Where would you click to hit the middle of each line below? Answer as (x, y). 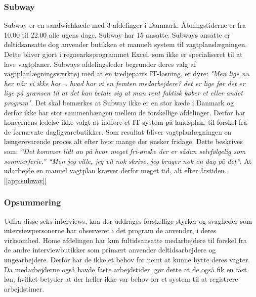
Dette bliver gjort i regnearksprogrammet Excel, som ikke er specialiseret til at (123, 54)
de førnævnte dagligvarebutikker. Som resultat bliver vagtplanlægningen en (118, 131)
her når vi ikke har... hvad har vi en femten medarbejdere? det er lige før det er (125, 83)
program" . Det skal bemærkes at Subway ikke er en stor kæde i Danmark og (119, 102)
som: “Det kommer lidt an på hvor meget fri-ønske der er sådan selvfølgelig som (125, 151)
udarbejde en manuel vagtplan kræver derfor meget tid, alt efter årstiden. (115, 171)
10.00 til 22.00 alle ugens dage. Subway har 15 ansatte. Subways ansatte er (117, 34)
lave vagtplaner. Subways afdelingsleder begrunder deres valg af (100, 64)
